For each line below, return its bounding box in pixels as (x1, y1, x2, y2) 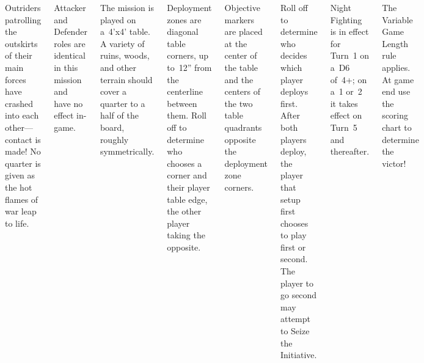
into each (5, 109, 39, 122)
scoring (382, 109, 409, 122)
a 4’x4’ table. (100, 25, 150, 38)
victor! (382, 156, 406, 169)
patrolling (5, 13, 42, 26)
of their (5, 49, 32, 62)
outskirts (5, 37, 38, 50)
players (280, 133, 307, 145)
